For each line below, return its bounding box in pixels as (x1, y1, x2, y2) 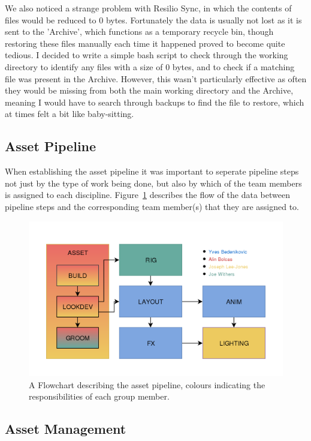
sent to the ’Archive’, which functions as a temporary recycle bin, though (5, 25, 274, 38)
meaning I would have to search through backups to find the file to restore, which (5, 95, 304, 108)
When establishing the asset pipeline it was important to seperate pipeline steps (5, 165, 299, 178)
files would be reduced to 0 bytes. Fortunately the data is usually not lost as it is (5, 13, 302, 26)
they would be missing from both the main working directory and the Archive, (5, 84, 294, 97)
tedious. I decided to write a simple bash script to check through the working (5, 49, 288, 61)
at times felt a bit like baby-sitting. (5, 107, 134, 120)
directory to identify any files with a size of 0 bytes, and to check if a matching (5, 60, 295, 73)
